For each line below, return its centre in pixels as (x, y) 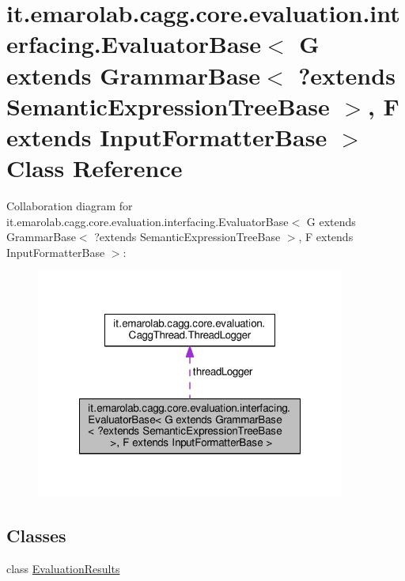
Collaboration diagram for (70, 206)
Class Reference (95, 168)
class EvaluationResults (63, 568)
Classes (36, 535)
